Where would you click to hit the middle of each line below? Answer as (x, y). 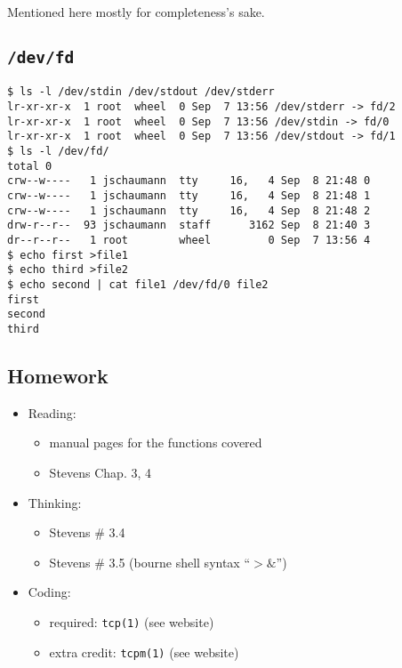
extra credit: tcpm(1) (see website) (144, 652)
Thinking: (55, 502)
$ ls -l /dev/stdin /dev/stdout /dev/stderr (141, 92)
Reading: (52, 412)
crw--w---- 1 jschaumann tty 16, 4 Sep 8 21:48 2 (189, 210)
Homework (58, 375)
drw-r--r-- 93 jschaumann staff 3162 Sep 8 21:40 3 (189, 225)
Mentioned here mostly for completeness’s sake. (136, 12)
